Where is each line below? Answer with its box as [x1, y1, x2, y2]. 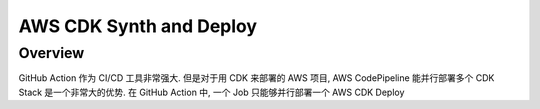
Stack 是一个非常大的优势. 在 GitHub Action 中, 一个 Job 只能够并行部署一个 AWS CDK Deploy [18, 86, 405, 98]
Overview [18, 44, 85, 62]
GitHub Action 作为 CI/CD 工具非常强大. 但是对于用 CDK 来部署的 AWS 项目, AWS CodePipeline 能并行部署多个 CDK [18, 72, 495, 84]
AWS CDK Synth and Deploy [18, 15, 258, 37]
